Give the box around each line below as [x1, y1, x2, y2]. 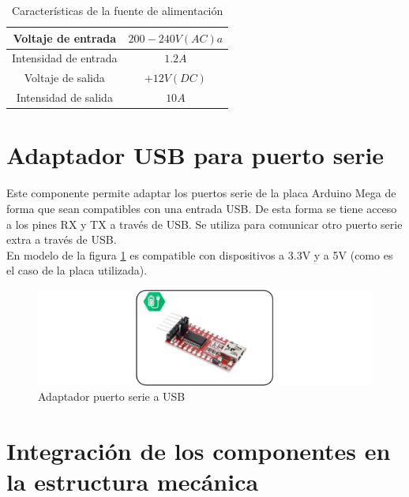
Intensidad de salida [16, 89, 113, 106]
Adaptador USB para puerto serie [6, 139, 385, 171]
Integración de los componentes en [6, 435, 391, 467]
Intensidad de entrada [12, 50, 118, 66]
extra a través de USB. [6, 231, 117, 248]
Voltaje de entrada [13, 29, 117, 46]
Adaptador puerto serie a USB [38, 388, 186, 405]
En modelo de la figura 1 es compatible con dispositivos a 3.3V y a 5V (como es [6, 246, 393, 263]
